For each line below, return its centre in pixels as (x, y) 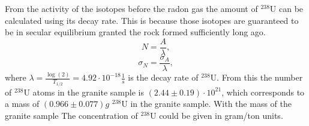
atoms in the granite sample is (88, 92)
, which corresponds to (263, 92)
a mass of (22, 104)
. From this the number (260, 77)
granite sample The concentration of (71, 115)
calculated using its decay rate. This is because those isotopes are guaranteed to (152, 20)
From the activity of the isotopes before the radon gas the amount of (131, 8)
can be (291, 8)
